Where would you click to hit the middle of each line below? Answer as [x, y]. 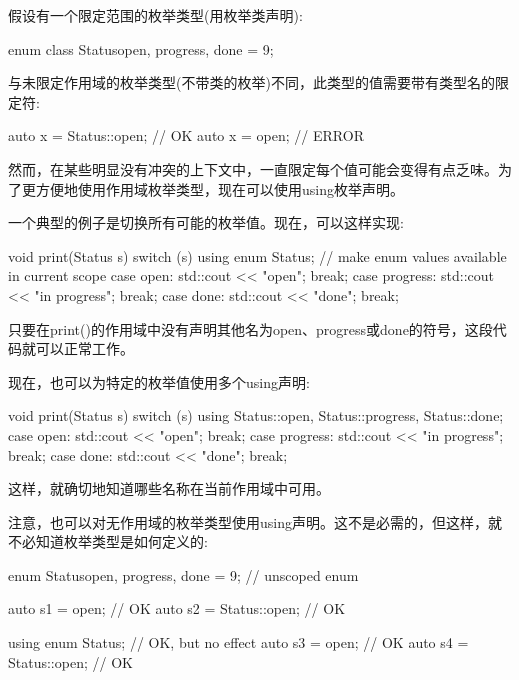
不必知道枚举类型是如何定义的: [108, 541]
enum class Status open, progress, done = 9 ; [141, 48]
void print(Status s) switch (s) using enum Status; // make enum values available [257, 255]
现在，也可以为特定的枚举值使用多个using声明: [159, 381]
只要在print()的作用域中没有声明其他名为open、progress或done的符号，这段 [250, 328]
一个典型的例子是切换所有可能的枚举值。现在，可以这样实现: [206, 222]
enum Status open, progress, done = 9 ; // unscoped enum [183, 574]
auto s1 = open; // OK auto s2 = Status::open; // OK [177, 608]
